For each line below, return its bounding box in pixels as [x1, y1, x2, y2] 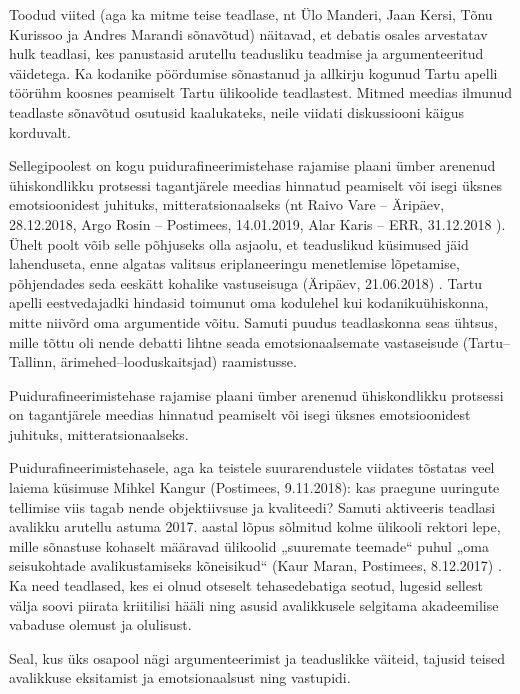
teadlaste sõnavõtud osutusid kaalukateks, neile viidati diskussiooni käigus [9, 101, 464, 122]
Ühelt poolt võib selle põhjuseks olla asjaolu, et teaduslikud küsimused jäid [9, 233, 469, 254]
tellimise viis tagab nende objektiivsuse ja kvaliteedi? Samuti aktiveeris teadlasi [9, 496, 496, 517]
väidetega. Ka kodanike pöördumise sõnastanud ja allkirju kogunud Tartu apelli [9, 62, 498, 83]
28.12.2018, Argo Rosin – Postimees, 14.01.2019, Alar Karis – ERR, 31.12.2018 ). [9, 213, 506, 234]
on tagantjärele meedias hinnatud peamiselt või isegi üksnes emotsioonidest [9, 404, 471, 425]
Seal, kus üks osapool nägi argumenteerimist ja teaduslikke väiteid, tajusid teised [9, 647, 506, 668]
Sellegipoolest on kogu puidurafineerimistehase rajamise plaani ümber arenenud [9, 155, 496, 176]
